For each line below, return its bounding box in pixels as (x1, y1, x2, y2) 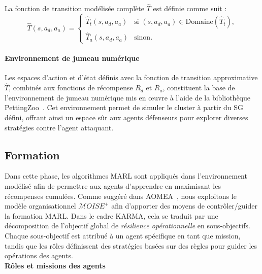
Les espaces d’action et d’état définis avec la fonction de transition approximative (5, 72, 258, 83)
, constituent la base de (162, 82, 235, 93)
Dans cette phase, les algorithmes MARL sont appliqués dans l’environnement (5, 170, 247, 181)
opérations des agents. (5, 250, 73, 261)
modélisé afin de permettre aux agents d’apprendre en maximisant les (5, 180, 221, 191)
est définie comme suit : (153, 3, 227, 14)
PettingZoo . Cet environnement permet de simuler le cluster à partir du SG (5, 102, 244, 113)
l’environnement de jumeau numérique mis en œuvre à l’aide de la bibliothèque (5, 92, 250, 102)
